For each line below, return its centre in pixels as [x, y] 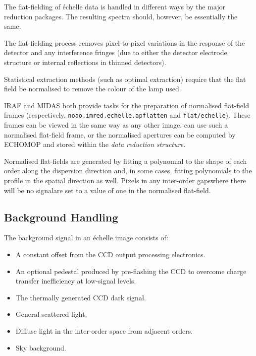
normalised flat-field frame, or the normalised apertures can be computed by [120, 134]
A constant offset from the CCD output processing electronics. [110, 254]
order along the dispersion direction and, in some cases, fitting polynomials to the [128, 171]
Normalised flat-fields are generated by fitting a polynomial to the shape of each [126, 161]
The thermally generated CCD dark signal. [81, 297]
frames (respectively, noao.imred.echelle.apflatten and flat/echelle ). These [127, 115]
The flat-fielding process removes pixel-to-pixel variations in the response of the [125, 42]
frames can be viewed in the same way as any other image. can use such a [116, 125]
